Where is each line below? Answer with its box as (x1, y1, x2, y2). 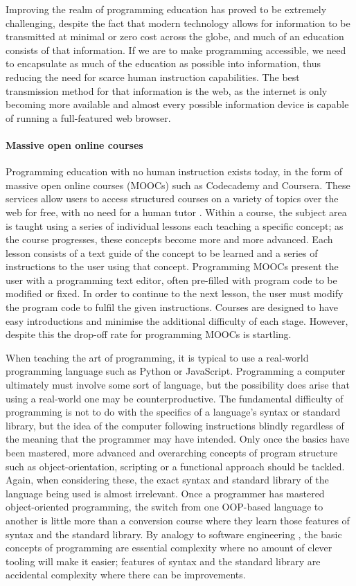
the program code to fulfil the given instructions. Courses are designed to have (6, 300, 339, 314)
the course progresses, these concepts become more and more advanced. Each (6, 232, 333, 247)
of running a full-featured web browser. (6, 110, 171, 125)
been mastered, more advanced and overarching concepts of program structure (6, 445, 338, 460)
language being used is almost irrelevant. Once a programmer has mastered (6, 486, 325, 500)
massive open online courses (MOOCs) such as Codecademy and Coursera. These (6, 177, 350, 192)
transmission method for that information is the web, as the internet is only (6, 83, 328, 98)
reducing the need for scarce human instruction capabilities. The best (6, 69, 300, 84)
